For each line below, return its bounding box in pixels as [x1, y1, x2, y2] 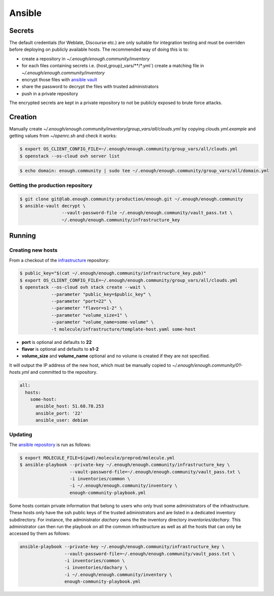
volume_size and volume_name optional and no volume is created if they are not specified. [21, 353, 210, 359]
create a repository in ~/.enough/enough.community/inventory [21, 55, 150, 62]
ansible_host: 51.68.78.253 [35, 404, 104, 409]
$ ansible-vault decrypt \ [19, 203, 86, 209]
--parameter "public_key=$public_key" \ [51, 292, 151, 297]
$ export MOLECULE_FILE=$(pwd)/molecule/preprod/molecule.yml [19, 455, 175, 460]
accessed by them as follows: [9, 531, 70, 537]
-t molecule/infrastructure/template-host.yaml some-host [51, 326, 196, 332]
